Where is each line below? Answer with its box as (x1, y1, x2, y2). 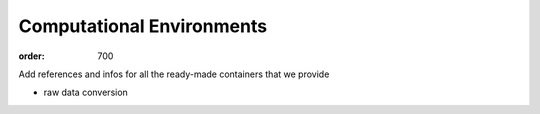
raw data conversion (43, 86, 129, 99)
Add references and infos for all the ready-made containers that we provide (18, 68, 330, 80)
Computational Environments (18, 15, 268, 37)
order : (18, 50, 45, 62)
